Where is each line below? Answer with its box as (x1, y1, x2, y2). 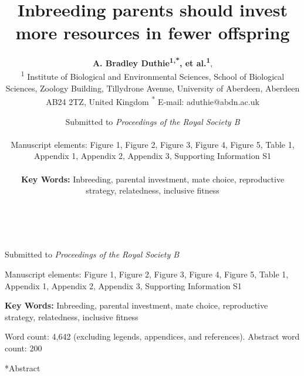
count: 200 (5, 341, 42, 354)
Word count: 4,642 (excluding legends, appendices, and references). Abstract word (5, 330, 300, 343)
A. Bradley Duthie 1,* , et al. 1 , (92, 55, 213, 69)
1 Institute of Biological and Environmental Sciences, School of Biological (21, 69, 285, 83)
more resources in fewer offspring (15, 21, 290, 45)
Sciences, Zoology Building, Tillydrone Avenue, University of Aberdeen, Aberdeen (5, 82, 300, 94)
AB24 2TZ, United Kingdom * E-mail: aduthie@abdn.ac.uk (46, 94, 259, 108)
